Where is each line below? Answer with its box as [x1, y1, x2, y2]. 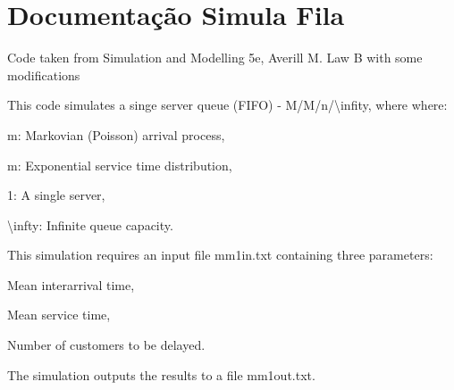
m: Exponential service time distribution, [7, 155, 232, 174]
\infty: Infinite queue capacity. [7, 215, 173, 234]
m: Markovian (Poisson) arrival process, [7, 125, 225, 144]
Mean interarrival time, [7, 275, 135, 294]
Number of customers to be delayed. [7, 336, 206, 354]
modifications [7, 65, 80, 84]
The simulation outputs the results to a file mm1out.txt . [7, 365, 315, 384]
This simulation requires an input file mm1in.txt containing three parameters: [7, 245, 433, 264]
